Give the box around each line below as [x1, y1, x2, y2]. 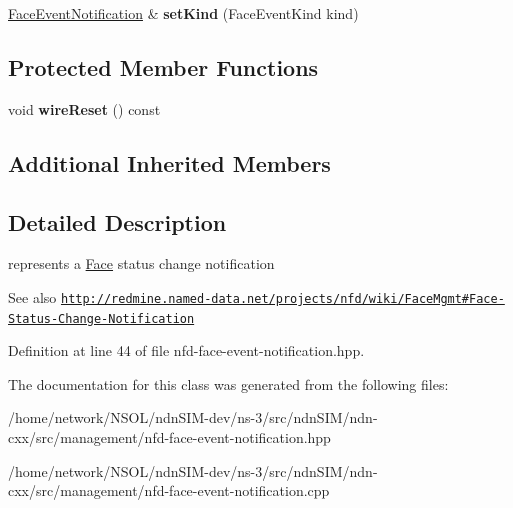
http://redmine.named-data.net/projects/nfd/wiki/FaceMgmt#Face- [60, 291, 505, 306]
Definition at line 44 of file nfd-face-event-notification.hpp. [8, 340, 365, 361]
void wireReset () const [8, 98, 161, 119]
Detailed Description [8, 206, 227, 237]
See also [8, 286, 57, 307]
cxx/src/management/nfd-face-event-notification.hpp [8, 427, 331, 448]
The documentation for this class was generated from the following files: [8, 373, 449, 394]
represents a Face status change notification [8, 253, 275, 274]
